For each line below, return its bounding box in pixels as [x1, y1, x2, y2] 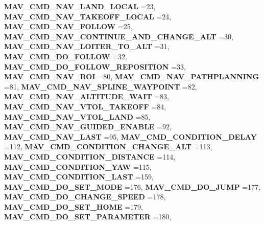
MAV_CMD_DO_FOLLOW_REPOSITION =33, [4, 61, 186, 72]
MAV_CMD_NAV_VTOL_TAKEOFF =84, [4, 101, 166, 111]
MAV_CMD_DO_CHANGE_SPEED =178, [4, 191, 166, 202]
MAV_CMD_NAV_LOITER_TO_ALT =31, [4, 41, 170, 52]
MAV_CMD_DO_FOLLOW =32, [4, 51, 127, 61]
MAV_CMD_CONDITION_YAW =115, [4, 161, 152, 172]
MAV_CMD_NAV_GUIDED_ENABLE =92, [4, 121, 172, 132]
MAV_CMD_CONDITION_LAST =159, [4, 171, 154, 182]
